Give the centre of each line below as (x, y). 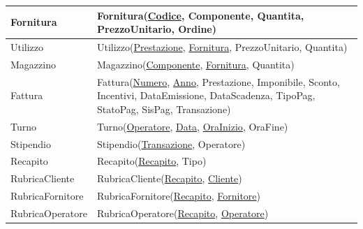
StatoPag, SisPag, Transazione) (164, 109)
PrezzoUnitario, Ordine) (157, 29)
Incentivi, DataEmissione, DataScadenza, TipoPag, (206, 95)
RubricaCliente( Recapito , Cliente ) (170, 178)
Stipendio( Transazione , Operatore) (171, 143)
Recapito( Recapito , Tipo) (152, 161)
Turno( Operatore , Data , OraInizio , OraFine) (193, 126)
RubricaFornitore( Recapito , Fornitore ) (179, 196)
